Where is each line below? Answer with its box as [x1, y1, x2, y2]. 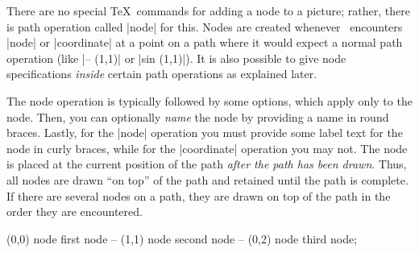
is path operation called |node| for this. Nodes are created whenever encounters [6, 18, 403, 35]
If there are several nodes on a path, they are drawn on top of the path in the [6, 187, 391, 204]
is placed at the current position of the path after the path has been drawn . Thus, [6, 156, 407, 172]
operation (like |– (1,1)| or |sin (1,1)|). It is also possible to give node [6, 49, 346, 66]
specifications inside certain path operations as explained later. [6, 65, 317, 82]
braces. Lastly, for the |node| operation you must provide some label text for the [6, 124, 403, 141]
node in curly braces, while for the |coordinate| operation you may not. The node [6, 139, 408, 156]
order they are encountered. [6, 203, 143, 220]
